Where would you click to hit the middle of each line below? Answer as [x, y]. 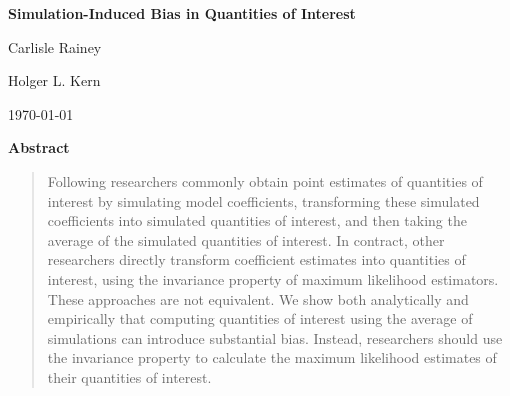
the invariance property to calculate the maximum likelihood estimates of [272, 357]
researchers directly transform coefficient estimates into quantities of [256, 259]
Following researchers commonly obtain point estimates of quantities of [265, 180]
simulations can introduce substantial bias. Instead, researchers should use [275, 337]
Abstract [39, 147]
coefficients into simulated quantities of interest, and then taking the [257, 220]
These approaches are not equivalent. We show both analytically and [258, 298]
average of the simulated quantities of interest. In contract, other [246, 239]
